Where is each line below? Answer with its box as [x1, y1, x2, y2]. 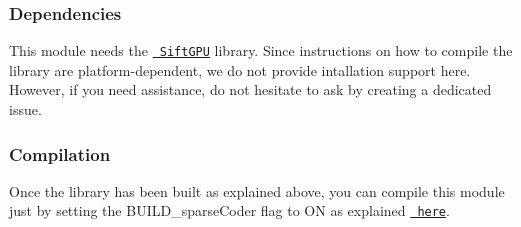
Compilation [9, 141, 111, 166]
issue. [9, 99, 42, 120]
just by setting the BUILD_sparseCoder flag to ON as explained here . [9, 200, 450, 221]
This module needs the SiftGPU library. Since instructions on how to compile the [9, 40, 513, 61]
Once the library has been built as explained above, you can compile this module [9, 180, 505, 201]
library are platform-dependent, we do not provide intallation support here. [9, 59, 471, 80]
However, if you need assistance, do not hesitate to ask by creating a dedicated [9, 79, 492, 100]
